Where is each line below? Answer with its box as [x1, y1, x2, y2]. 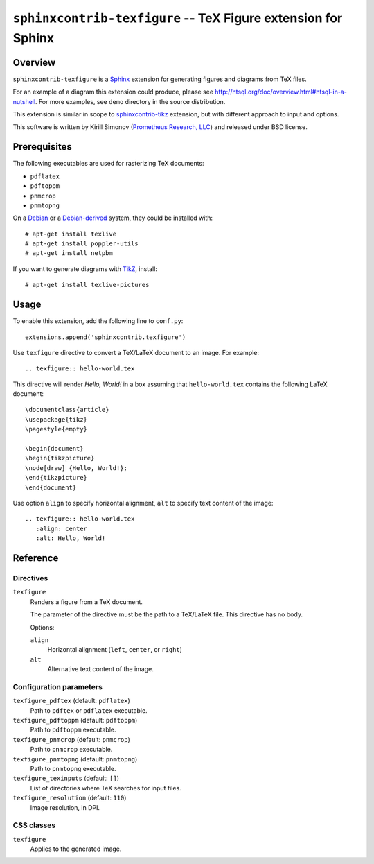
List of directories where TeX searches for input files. [30, 784, 181, 792]
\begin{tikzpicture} [25, 454, 95, 463]
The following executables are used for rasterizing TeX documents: [12, 159, 204, 168]
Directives [12, 573, 48, 582]
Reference [12, 552, 59, 564]
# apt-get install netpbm [25, 250, 114, 257]
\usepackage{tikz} [25, 415, 88, 423]
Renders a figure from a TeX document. [30, 597, 143, 606]
